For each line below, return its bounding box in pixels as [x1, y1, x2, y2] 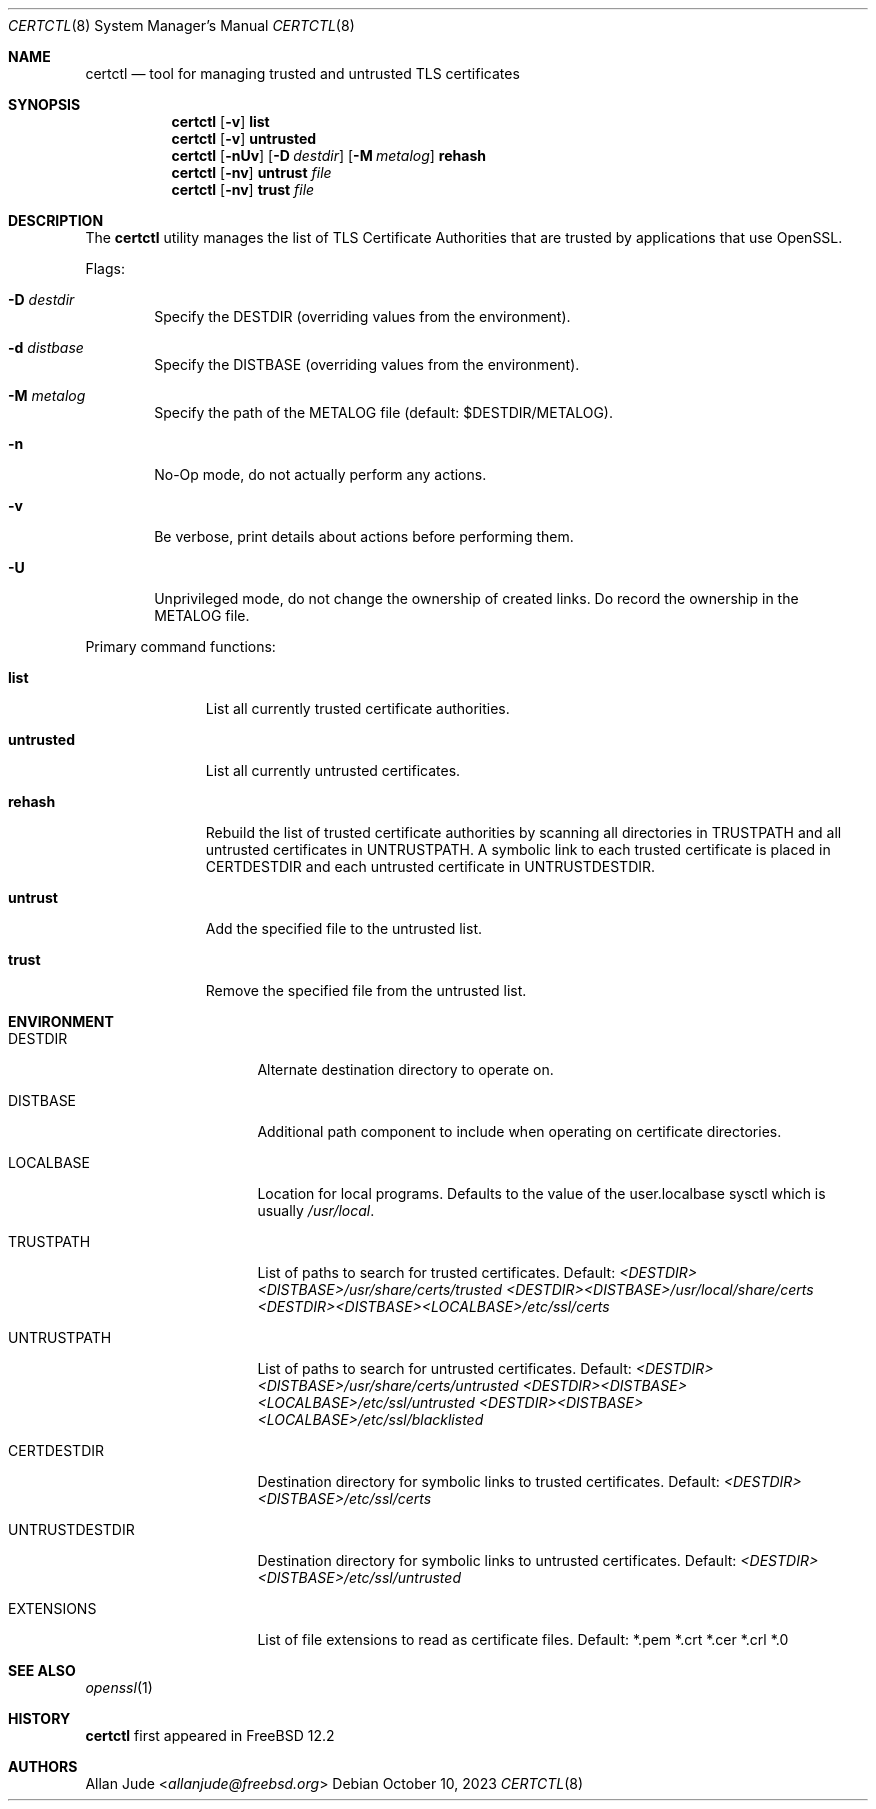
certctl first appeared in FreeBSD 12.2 [85, 1727, 335, 1744]
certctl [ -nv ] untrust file [171, 164, 332, 181]
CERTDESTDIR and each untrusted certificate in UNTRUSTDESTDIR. [205, 858, 656, 875]
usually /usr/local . [257, 1202, 375, 1219]
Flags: [85, 260, 125, 277]
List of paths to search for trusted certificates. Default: [257, 1264, 616, 1281]
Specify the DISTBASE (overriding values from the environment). [154, 356, 580, 373]
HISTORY [8, 1710, 71, 1727]
